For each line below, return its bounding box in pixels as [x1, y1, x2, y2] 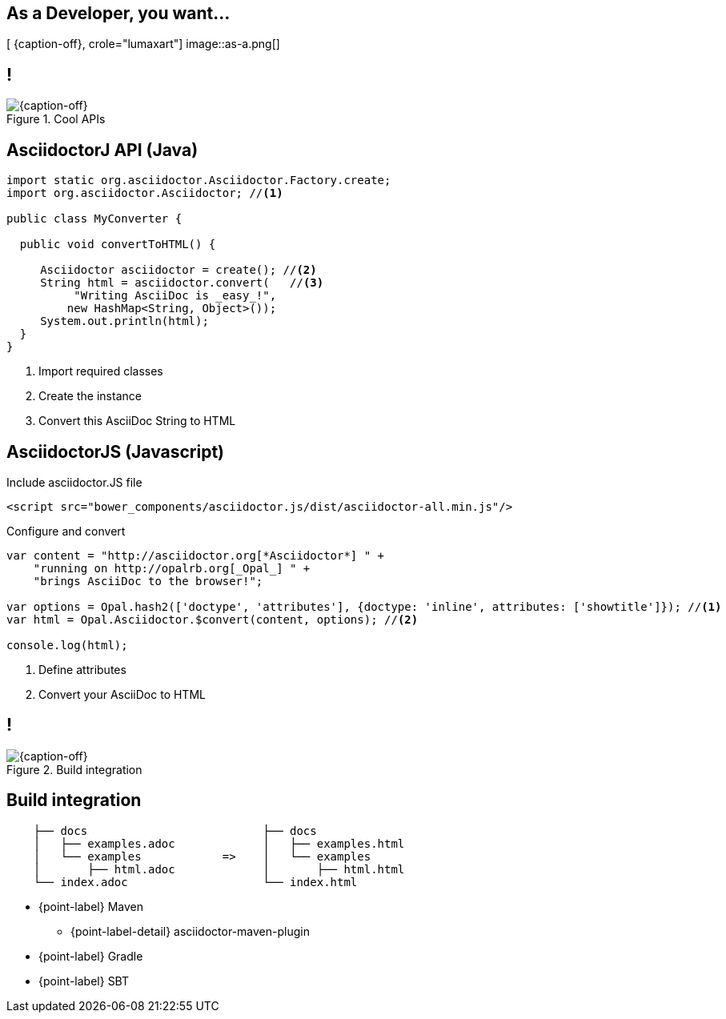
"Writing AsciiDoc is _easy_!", [74, 289, 277, 303]
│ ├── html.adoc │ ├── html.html [33, 862, 405, 876]
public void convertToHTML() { [19, 238, 216, 251]
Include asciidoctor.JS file [6, 475, 142, 489]
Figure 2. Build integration [6, 762, 142, 776]
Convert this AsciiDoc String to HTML [38, 414, 236, 428]
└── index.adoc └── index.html [33, 875, 358, 889]
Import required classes [38, 364, 163, 379]
